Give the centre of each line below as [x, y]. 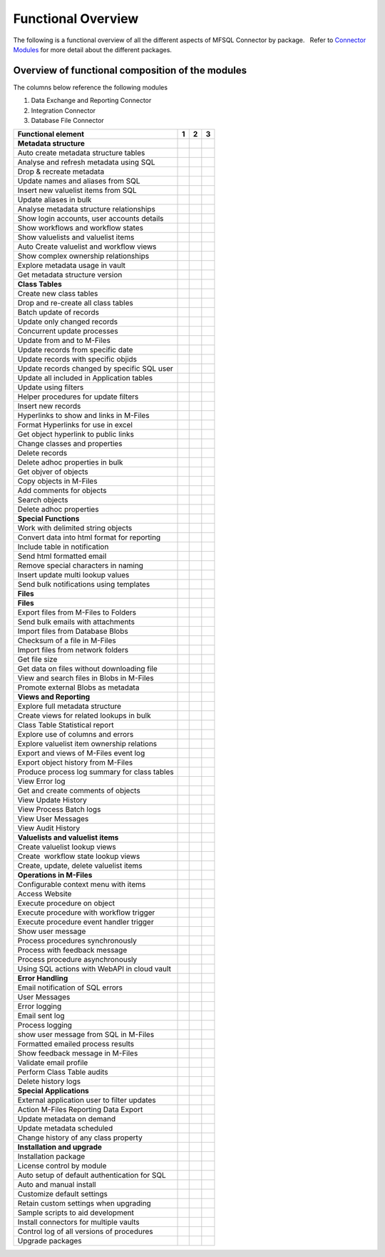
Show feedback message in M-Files [78, 1053]
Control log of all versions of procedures [85, 1231]
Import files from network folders [73, 650]
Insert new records [49, 406]
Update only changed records [67, 322]
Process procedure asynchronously [77, 960]
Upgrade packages [50, 1241]
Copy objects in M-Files [57, 481]
